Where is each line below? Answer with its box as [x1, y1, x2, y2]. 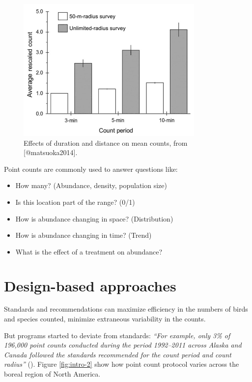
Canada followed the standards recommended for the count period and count [4, 349, 232, 359]
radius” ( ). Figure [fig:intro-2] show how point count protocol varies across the [4, 359, 239, 369]
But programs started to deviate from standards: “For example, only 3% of [4, 330, 230, 340]
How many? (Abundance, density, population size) [15, 180, 167, 191]
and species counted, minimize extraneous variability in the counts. [4, 314, 206, 324]
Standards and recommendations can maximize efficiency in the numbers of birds [4, 304, 248, 314]
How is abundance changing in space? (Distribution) [15, 213, 173, 223]
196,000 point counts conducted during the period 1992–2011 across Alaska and [4, 340, 242, 350]
